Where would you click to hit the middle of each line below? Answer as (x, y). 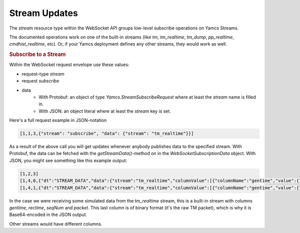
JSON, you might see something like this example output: (68, 160)
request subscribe (40, 81)
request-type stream (43, 74)
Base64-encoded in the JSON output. (48, 214)
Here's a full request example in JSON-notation (58, 120)
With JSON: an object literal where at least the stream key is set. (105, 111)
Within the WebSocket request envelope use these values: (69, 64)
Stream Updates (44, 13)
